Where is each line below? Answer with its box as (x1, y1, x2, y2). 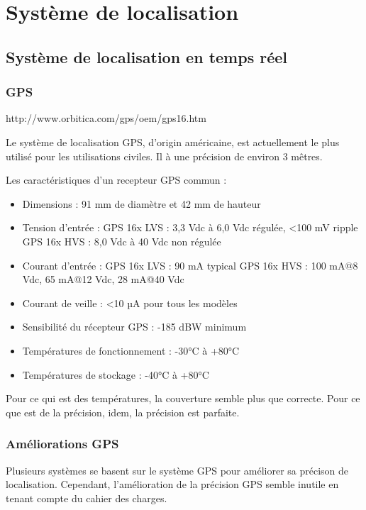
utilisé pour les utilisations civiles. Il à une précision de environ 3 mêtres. (6, 148, 323, 163)
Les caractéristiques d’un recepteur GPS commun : (6, 172, 227, 187)
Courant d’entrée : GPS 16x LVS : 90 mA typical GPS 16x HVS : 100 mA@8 (22, 257, 358, 272)
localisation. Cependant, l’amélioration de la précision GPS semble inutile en (6, 477, 339, 492)
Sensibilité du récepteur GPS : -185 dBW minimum (22, 319, 247, 334)
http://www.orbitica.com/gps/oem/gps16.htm (6, 111, 206, 126)
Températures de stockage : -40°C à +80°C (22, 367, 209, 382)
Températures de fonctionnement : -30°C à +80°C (22, 343, 240, 357)
